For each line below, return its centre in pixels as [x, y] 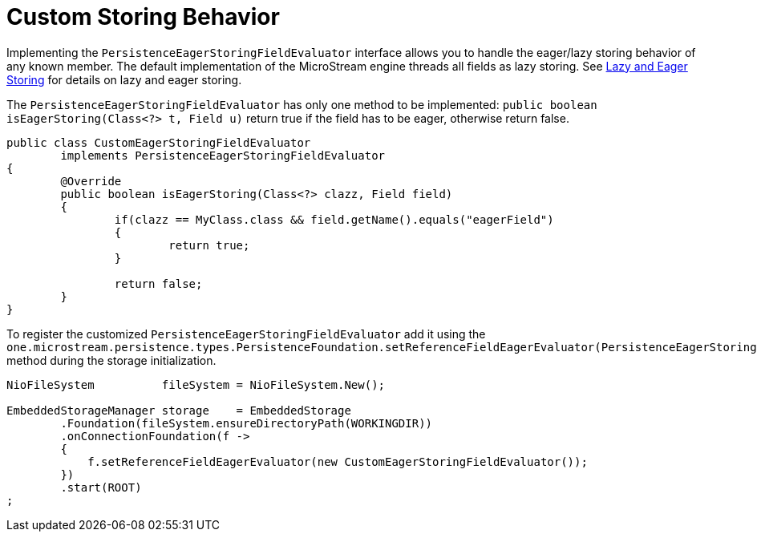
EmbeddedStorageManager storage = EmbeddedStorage [179, 410]
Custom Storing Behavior [143, 17]
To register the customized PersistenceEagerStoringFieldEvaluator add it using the [246, 334]
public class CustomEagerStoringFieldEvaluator [159, 142]
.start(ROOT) [101, 487]
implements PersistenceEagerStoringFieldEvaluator [223, 155]
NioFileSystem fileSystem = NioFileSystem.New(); [196, 384]
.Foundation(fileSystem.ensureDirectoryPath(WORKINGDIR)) [247, 423]
